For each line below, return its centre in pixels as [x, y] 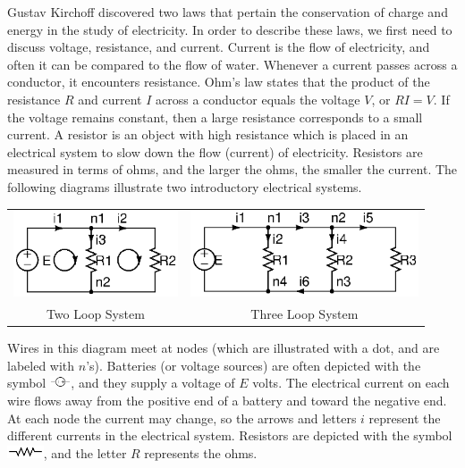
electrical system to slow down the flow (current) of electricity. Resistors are [215, 151]
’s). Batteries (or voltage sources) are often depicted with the [254, 365]
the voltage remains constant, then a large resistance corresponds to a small [215, 117]
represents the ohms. [201, 452]
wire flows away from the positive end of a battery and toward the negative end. [227, 400]
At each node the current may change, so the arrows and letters [182, 418]
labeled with [41, 365]
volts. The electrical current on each [351, 383]
